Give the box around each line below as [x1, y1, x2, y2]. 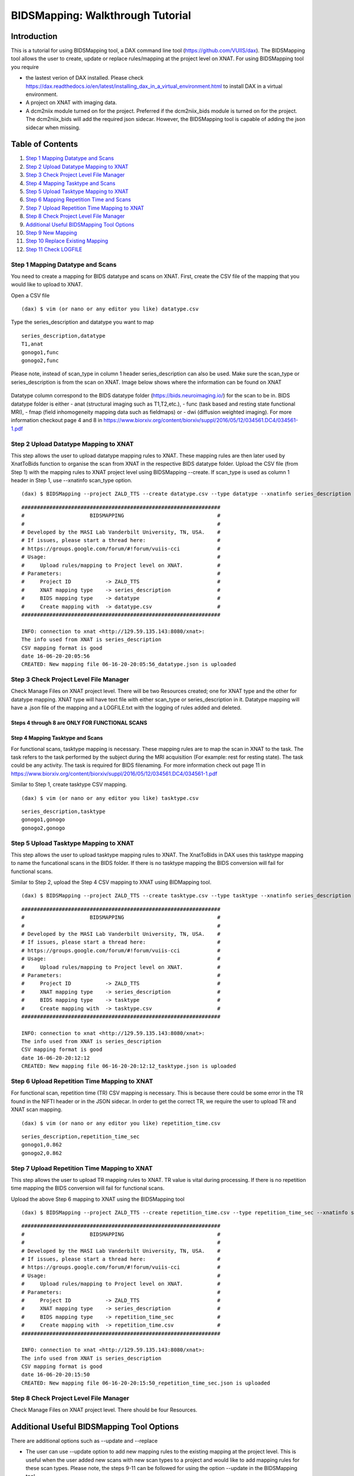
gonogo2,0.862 [21, 1150, 62, 1157]
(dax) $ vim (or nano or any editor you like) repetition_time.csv [21, 1119, 221, 1126]
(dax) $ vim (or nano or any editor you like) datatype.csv [21, 306, 199, 312]
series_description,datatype [21, 332, 106, 339]
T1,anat [21, 341, 44, 348]
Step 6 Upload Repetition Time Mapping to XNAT [11, 1077, 153, 1086]
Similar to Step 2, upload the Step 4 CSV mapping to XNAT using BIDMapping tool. [11, 879, 212, 886]
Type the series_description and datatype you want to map [11, 319, 154, 326]
